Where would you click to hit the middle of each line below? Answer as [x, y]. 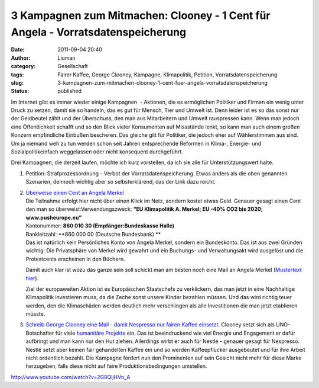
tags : [17, 75]
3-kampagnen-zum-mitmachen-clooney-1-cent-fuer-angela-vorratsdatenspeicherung [163, 82]
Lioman [67, 58]
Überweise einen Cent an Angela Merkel [75, 193]
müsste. [35, 314]
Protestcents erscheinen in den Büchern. [75, 259]
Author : [21, 58]
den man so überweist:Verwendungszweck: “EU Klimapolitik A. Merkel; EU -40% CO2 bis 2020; [144, 209]
